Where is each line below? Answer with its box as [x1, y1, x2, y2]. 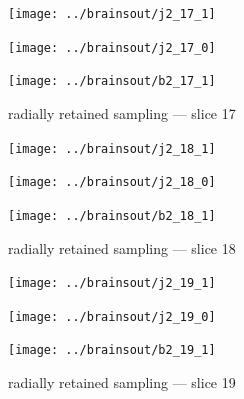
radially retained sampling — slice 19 [8, 372, 236, 393]
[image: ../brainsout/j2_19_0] [8, 309, 216, 324]
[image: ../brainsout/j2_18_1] [8, 141, 216, 156]
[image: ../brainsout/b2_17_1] [8, 74, 216, 89]
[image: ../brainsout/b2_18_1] [8, 208, 216, 223]
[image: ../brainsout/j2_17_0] [8, 40, 216, 55]
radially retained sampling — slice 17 [8, 102, 236, 123]
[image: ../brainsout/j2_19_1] [8, 276, 216, 291]
